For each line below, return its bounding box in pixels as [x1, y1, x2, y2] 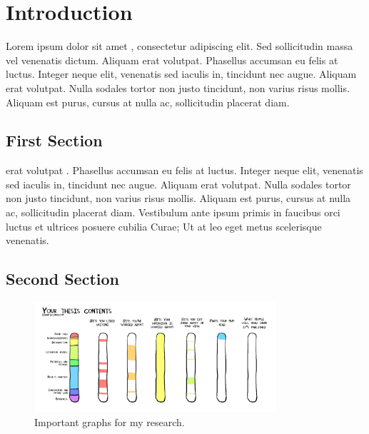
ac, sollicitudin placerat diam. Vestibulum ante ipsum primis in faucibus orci [6, 205, 340, 220]
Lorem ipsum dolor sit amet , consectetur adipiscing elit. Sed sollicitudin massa [6, 39, 353, 54]
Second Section [6, 268, 119, 290]
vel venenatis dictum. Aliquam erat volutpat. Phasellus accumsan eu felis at [6, 52, 338, 67]
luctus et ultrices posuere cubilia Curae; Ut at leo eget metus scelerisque [6, 218, 322, 233]
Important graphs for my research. [34, 415, 185, 429]
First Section [6, 129, 103, 151]
